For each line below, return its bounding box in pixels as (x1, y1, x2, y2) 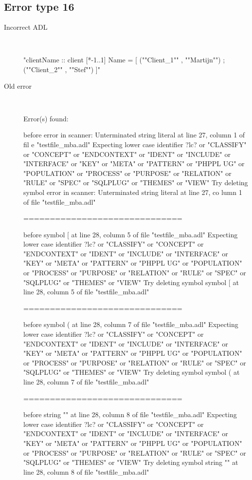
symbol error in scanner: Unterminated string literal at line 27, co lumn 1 (23, 187, 242, 197)
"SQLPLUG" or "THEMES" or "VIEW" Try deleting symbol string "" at (23, 457, 238, 467)
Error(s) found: (23, 113, 69, 123)
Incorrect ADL (4, 22, 48, 32)
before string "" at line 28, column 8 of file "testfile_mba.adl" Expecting (23, 409, 237, 420)
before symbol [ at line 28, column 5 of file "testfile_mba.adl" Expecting (23, 229, 238, 239)
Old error (4, 80, 32, 91)
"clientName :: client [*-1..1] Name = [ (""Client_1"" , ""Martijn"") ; (23, 55, 225, 65)
